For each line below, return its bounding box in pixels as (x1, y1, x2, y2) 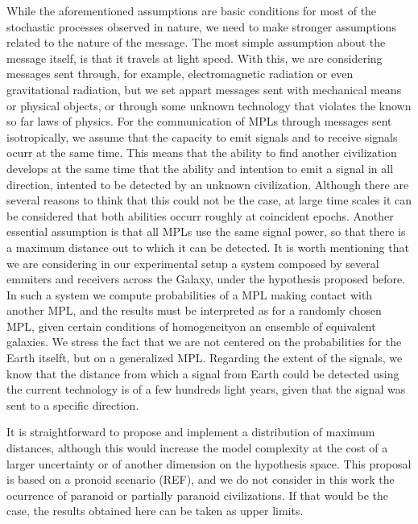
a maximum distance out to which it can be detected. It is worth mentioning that (6, 238, 409, 255)
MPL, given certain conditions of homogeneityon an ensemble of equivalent (6, 317, 376, 334)
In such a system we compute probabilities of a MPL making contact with (6, 286, 373, 303)
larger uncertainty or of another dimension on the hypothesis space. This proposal (6, 455, 412, 472)
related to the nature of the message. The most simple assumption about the (6, 34, 386, 51)
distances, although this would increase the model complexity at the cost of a (6, 439, 388, 456)
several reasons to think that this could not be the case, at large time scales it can (6, 192, 412, 208)
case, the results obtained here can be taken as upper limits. (6, 502, 304, 519)
